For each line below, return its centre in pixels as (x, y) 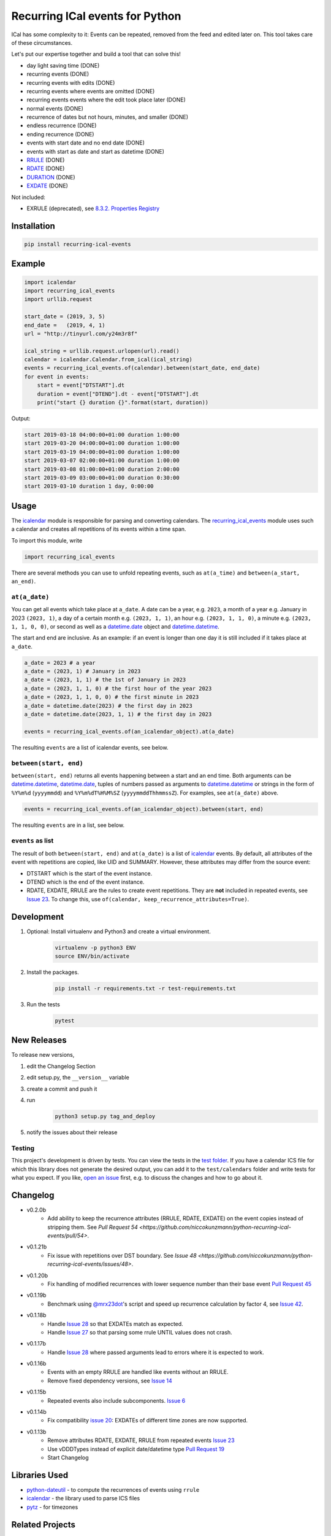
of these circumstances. (42, 42)
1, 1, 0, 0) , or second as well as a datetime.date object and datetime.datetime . (116, 626)
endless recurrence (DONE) (62, 125)
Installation (33, 226)
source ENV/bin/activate (92, 956)
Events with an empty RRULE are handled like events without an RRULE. (138, 1372)
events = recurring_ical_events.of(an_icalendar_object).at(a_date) (129, 731)
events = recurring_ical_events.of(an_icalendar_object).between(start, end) (144, 809)
